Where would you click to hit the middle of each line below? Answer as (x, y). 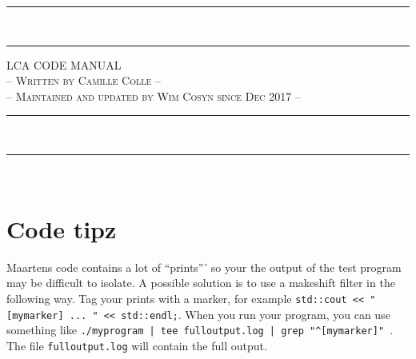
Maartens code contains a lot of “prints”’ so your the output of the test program (204, 267)
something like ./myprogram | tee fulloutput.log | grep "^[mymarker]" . (200, 330)
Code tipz (62, 228)
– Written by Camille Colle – (84, 80)
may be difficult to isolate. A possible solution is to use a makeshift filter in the (201, 283)
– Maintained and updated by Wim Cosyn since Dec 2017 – (154, 96)
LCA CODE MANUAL (64, 64)
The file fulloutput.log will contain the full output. (137, 345)
